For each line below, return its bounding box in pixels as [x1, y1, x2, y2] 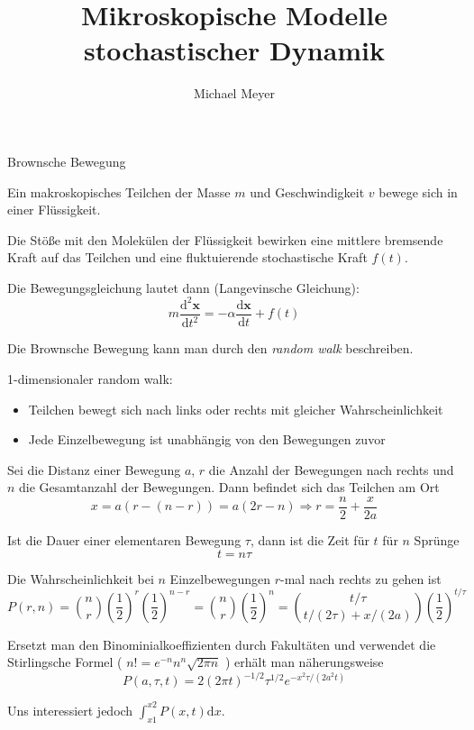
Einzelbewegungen [169, 569, 271, 588]
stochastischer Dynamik [83, 32, 386, 68]
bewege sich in [378, 182, 458, 201]
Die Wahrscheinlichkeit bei [7, 569, 154, 588]
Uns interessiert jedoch [7, 700, 133, 719]
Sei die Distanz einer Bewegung [7, 460, 181, 479]
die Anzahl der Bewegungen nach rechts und [208, 460, 454, 479]
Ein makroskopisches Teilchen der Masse [7, 182, 231, 201]
